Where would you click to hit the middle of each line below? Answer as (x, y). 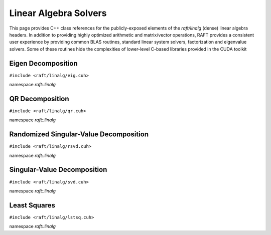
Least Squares (32, 205)
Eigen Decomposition (43, 63)
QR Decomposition (39, 98)
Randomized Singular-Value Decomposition (79, 135)
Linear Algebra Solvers (58, 13)
